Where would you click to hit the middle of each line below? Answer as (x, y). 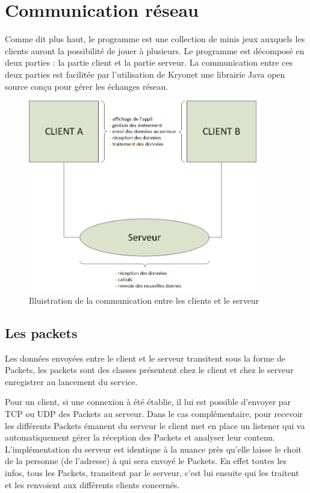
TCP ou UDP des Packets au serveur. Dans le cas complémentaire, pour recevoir (154, 414)
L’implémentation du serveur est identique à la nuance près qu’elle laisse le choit (153, 449)
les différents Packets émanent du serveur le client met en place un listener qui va (155, 425)
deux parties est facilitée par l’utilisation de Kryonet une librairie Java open (145, 74)
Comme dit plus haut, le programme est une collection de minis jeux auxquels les (155, 39)
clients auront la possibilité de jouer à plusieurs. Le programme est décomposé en (155, 50)
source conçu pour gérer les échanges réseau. (87, 86)
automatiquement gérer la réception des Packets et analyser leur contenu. (140, 437)
